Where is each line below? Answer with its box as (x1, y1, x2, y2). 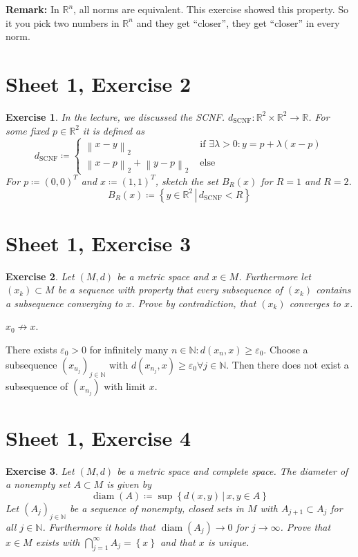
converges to (289, 295, 341, 310)
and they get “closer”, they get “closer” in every (136, 15, 340, 30)
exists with (35, 534, 80, 549)
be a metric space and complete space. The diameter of (117, 463, 348, 478)
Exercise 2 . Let (6, 268, 75, 283)
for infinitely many (89, 342, 169, 357)
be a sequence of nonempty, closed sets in (69, 500, 244, 515)
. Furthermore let (238, 268, 312, 283)
